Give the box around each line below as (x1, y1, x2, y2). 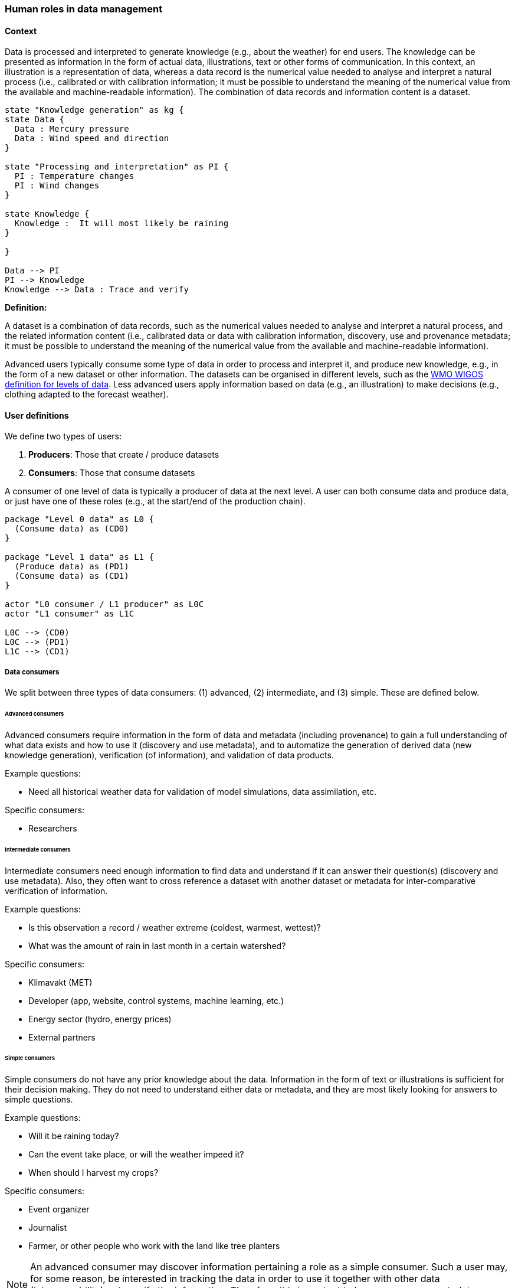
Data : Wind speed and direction (14, 133, 169, 144)
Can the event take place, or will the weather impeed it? (28, 1149, 244, 1160)
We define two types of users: (5, 431, 122, 442)
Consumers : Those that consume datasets (28, 468, 195, 478)
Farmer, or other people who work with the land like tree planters (28, 1241, 280, 1251)
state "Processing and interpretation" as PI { (5, 162, 229, 172)
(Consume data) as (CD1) (14, 571, 129, 581)
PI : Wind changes (14, 181, 100, 191)
